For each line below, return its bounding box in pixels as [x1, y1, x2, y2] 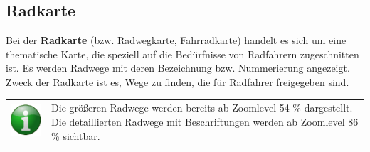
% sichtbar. [51, 128, 100, 143]
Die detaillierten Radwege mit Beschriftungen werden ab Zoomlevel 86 [51, 114, 359, 129]
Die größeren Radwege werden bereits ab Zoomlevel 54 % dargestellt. [51, 100, 353, 115]
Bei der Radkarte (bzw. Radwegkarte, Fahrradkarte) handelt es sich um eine [6, 33, 347, 48]
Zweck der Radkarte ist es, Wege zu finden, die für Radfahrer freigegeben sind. [6, 74, 349, 89]
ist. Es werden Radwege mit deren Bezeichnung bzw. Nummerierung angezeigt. [6, 60, 350, 75]
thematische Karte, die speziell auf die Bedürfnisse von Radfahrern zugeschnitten [6, 46, 359, 61]
